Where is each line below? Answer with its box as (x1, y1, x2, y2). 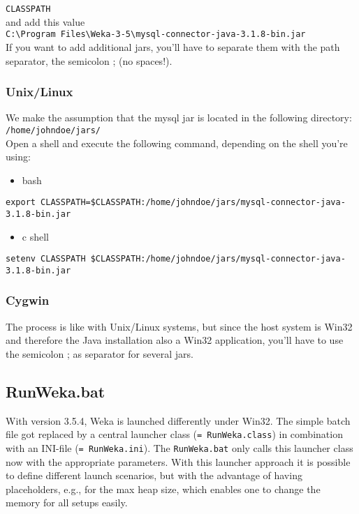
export (6, 197, 36, 208)
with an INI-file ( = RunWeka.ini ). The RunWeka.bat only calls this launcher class (6, 441, 353, 455)
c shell (22, 229, 49, 243)
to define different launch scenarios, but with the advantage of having (6, 468, 302, 483)
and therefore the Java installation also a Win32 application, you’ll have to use (6, 333, 344, 347)
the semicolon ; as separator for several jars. (6, 346, 193, 361)
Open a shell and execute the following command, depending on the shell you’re (6, 135, 348, 150)
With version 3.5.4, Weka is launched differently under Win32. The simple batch (6, 413, 351, 428)
